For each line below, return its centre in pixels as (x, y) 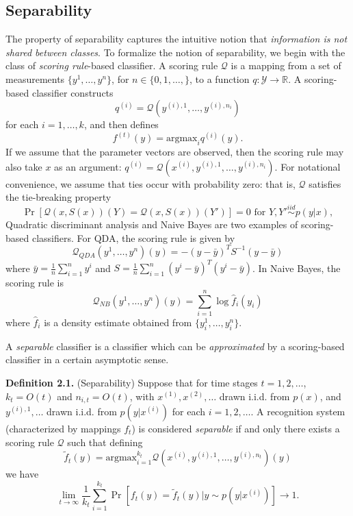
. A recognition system (298, 411)
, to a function (220, 78)
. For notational (308, 166)
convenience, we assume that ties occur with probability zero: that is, (151, 183)
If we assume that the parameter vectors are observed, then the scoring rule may (175, 152)
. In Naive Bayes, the (296, 268)
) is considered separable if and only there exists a (236, 428)
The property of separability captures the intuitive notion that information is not (176, 39)
